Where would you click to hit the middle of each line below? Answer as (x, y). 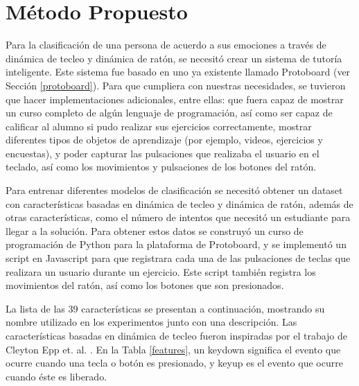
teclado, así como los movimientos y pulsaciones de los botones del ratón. (161, 167)
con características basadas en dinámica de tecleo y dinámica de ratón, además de (179, 203)
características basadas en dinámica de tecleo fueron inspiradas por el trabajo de (177, 335)
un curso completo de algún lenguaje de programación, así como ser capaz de (169, 113)
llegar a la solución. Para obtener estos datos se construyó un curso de (155, 230)
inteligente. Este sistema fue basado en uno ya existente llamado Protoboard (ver (178, 72)
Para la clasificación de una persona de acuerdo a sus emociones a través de (166, 45)
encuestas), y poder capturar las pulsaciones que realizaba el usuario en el (163, 153)
